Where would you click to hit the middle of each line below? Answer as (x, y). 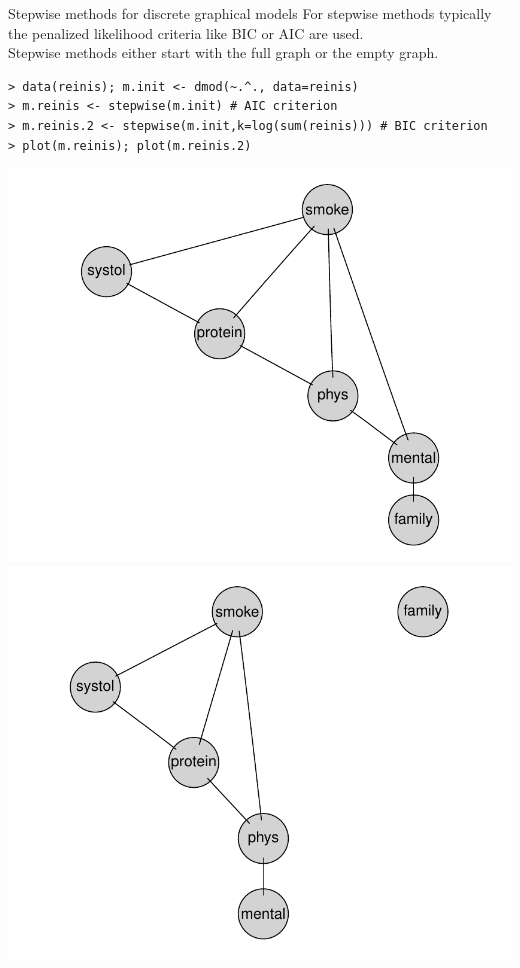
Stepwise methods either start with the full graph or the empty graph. (223, 52)
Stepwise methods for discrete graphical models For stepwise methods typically (250, 13)
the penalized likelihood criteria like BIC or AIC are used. (186, 32)
